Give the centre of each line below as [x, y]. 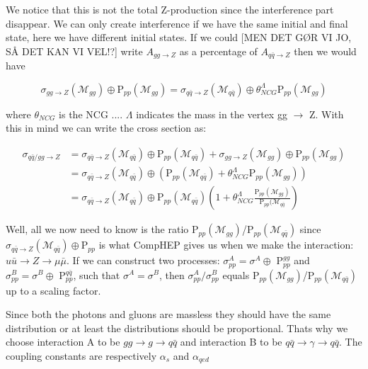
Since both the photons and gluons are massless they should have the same [168, 314]
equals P [241, 274]
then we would [325, 51]
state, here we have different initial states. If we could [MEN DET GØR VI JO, [179, 37]
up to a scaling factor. [53, 290]
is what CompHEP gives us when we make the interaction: [226, 245]
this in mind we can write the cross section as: [106, 128]
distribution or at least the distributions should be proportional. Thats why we [177, 328]
